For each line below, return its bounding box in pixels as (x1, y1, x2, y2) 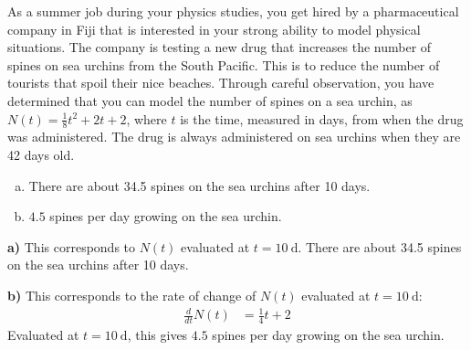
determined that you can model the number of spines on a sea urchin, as (7, 90, 413, 110)
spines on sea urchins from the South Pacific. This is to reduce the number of (7, 55, 440, 74)
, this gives (127, 324, 188, 344)
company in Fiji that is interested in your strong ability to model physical (7, 19, 421, 38)
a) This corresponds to (7, 237, 136, 256)
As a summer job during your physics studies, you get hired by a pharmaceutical (7, 2, 459, 20)
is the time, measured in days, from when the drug (180, 109, 464, 128)
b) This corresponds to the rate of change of (7, 285, 256, 304)
